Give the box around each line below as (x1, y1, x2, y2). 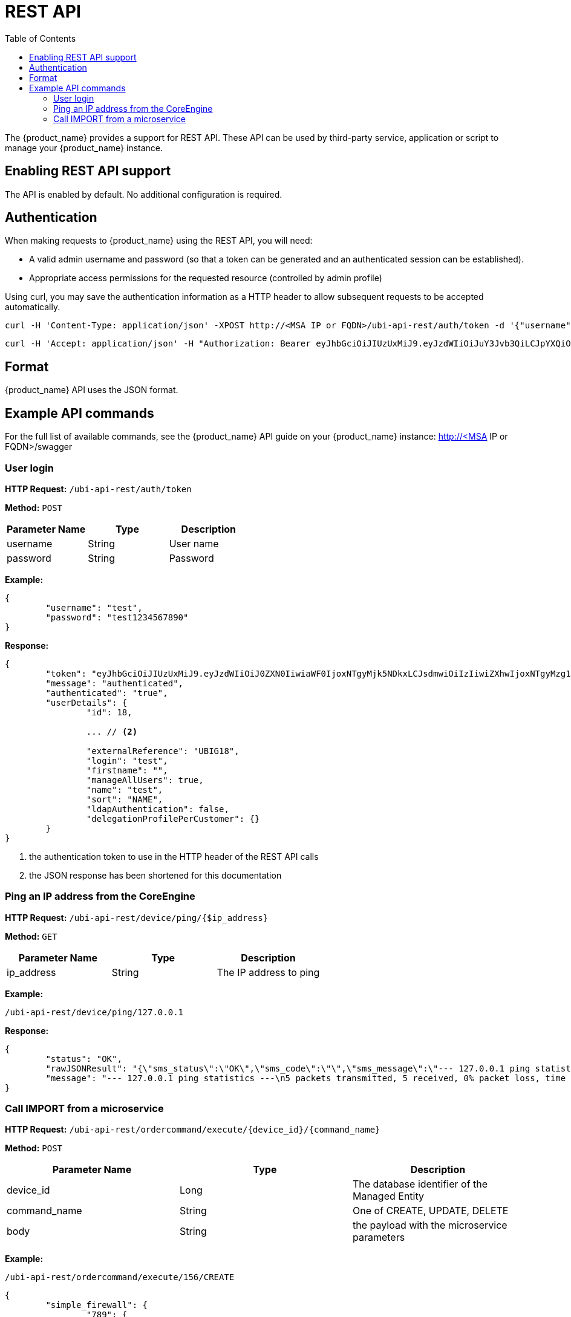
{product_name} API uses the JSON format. (5, 385, 178, 395)
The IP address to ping (217, 966, 320, 978)
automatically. (5, 302, 60, 313)
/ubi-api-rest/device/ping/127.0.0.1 (5, 1007, 184, 1017)
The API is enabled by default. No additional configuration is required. (5, 189, 282, 200)
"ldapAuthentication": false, (86, 804, 229, 814)
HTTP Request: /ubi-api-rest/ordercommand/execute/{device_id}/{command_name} (5, 1124, 380, 1135)
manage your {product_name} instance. (5, 142, 163, 153)
